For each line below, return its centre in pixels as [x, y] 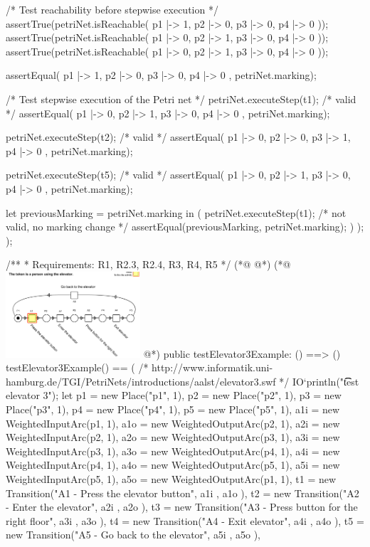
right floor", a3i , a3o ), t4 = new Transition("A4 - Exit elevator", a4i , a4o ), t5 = [185, 520]
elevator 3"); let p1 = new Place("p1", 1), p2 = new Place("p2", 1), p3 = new [174, 395]
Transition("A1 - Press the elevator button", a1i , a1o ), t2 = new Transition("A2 [183, 493]
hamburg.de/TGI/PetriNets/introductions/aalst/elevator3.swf [141, 381]
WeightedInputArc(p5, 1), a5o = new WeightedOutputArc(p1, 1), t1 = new [171, 479]
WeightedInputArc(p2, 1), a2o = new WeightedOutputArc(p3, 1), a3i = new [173, 437]
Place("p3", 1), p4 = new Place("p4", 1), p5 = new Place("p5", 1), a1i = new [173, 409]
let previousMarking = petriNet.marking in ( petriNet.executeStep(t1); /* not [176, 212]
